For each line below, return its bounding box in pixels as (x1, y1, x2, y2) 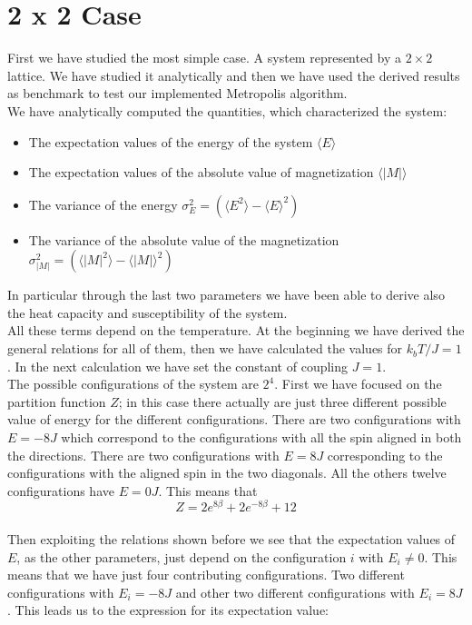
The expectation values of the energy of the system (28, 132, 313, 151)
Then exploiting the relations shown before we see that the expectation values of (7, 530, 456, 549)
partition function (7, 392, 106, 411)
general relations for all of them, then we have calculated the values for (7, 339, 403, 358)
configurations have (7, 481, 114, 500)
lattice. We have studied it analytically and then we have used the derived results (7, 65, 460, 84)
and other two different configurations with (175, 582, 415, 601)
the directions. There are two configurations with (7, 445, 280, 464)
